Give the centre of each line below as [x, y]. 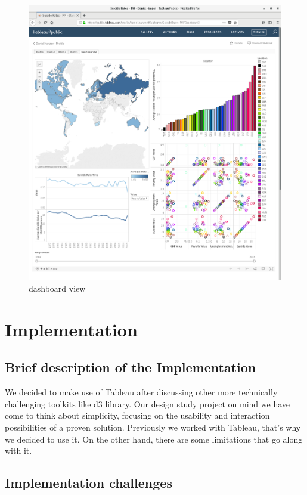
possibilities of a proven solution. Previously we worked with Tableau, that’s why [153, 427]
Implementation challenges [89, 483]
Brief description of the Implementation [131, 367]
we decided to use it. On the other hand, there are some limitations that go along [154, 439]
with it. [18, 451]
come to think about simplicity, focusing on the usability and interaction [137, 415]
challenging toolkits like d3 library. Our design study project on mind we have [147, 403]
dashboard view [57, 288]
